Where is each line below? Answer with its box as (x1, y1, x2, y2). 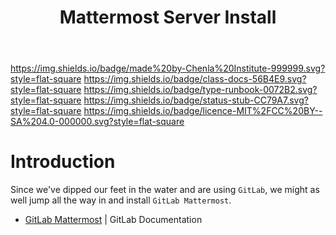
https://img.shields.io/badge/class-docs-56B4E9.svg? (83, 73, 307, 85)
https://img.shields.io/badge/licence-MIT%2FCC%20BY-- (83, 105, 323, 117)
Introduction (10, 151, 116, 173)
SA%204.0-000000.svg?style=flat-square (10, 116, 185, 128)
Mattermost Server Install (59, 6, 277, 29)
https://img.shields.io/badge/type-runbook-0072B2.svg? (83, 84, 318, 96)
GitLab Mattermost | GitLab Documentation (24, 214, 203, 226)
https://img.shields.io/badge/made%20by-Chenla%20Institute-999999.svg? (10, 62, 326, 75)
